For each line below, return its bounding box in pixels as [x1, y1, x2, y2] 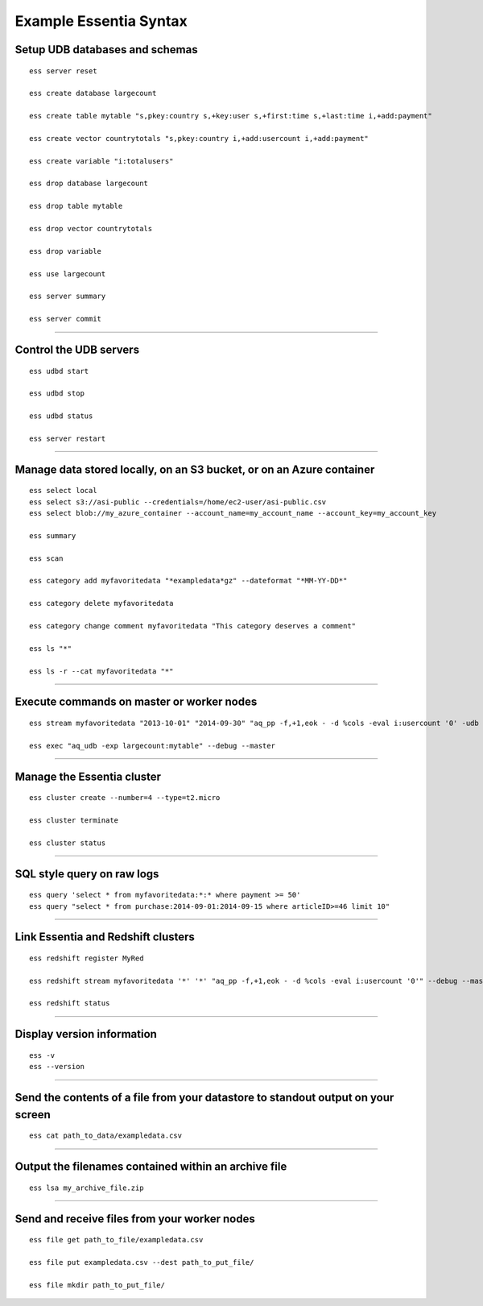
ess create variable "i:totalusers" [29, 156, 174, 165]
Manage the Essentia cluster [14, 769, 161, 783]
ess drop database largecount [29, 179, 149, 189]
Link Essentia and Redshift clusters [14, 931, 195, 944]
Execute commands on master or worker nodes [14, 695, 258, 709]
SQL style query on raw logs [14, 867, 159, 881]
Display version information [14, 1027, 157, 1041]
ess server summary [29, 292, 106, 301]
